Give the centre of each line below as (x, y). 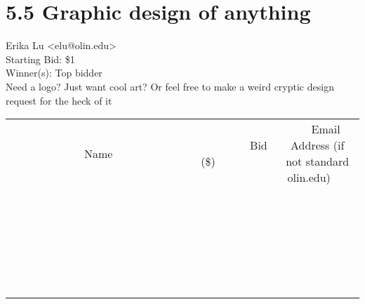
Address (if (318, 145)
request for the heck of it (59, 100)
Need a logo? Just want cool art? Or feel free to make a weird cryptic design (170, 86)
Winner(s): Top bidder (54, 73)
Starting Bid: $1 (40, 59)
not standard (318, 161)
